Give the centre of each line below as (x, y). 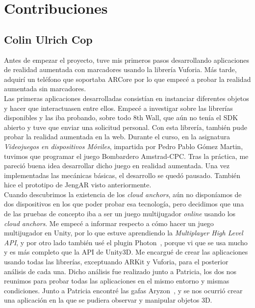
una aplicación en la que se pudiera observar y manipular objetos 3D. (108, 300)
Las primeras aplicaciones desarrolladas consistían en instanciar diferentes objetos (127, 98)
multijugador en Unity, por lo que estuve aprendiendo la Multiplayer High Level (124, 233)
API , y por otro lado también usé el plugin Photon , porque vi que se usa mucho (126, 242)
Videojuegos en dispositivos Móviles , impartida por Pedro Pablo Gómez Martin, (124, 146)
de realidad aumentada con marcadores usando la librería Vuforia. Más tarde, (120, 69)
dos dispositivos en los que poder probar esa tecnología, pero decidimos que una (124, 204)
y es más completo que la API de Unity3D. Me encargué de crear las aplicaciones (126, 252)
